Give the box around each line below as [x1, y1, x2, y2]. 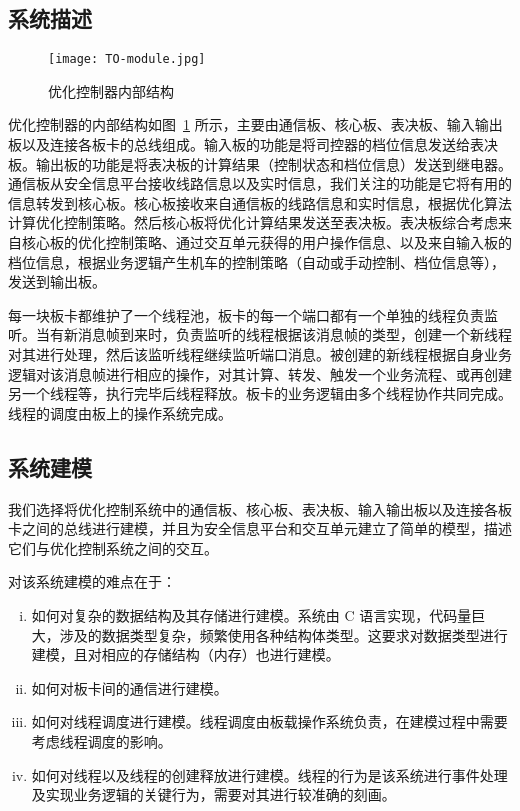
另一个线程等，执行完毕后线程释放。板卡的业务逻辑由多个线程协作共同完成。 [8, 383, 512, 404]
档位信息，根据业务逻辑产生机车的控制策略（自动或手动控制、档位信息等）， [8, 251, 505, 272]
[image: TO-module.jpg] [48, 52, 206, 67]
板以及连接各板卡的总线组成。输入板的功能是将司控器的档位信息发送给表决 [8, 134, 498, 155]
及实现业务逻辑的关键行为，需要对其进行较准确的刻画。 [31, 784, 396, 805]
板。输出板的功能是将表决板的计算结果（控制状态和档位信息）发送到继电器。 [8, 153, 512, 174]
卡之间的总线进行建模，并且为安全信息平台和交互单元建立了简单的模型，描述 [8, 518, 512, 539]
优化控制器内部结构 [48, 80, 174, 101]
